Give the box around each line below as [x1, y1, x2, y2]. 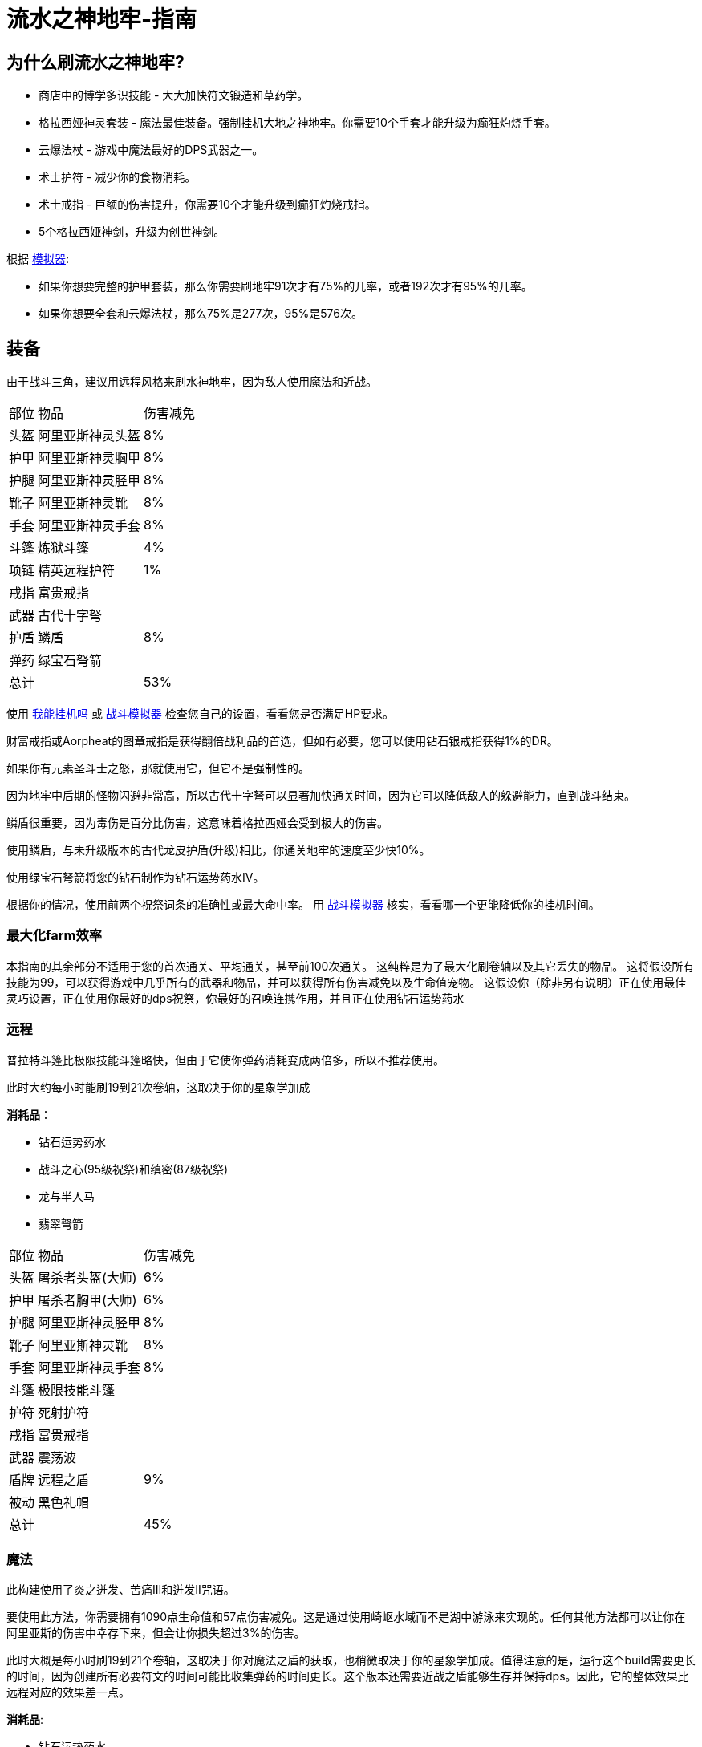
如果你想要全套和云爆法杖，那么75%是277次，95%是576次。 [39, 306, 363, 321]
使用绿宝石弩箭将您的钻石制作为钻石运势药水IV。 [6, 870, 265, 885]
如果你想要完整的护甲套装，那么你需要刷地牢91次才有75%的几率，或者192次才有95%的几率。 [39, 279, 533, 294]
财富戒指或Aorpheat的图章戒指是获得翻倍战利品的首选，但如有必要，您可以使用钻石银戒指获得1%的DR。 [6, 734, 558, 748]
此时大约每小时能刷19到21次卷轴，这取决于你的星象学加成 [6, 1080, 310, 1094]
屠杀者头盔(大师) [38, 1269, 137, 1286]
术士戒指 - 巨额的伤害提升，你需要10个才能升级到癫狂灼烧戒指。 [39, 197, 376, 212]
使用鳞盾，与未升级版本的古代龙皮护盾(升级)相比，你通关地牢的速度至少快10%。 [6, 843, 431, 857]
